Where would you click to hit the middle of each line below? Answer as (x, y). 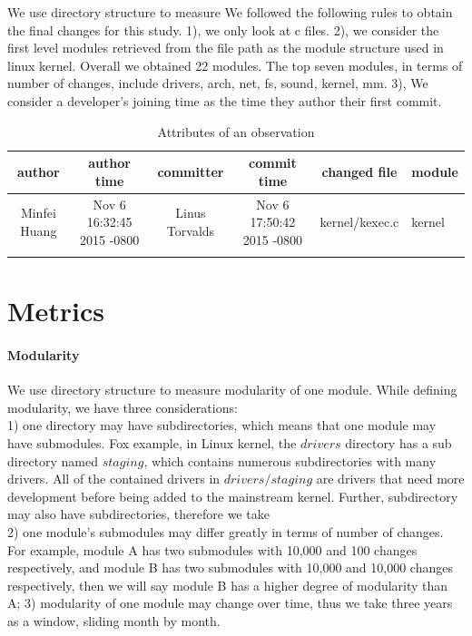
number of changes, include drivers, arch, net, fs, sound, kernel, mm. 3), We (218, 83)
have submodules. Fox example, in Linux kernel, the (152, 443)
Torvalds (191, 230)
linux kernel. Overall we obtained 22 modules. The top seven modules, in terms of (235, 65)
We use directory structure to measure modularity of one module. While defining (232, 390)
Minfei (38, 213)
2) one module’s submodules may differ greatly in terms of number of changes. (226, 532)
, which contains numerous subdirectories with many (290, 460)
